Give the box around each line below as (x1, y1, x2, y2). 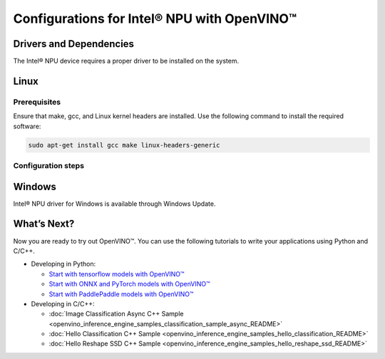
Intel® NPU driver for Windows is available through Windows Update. (13, 199, 216, 208)
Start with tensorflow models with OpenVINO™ (48, 269, 185, 278)
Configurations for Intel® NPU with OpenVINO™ (13, 11, 297, 26)
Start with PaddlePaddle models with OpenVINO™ (48, 289, 194, 298)
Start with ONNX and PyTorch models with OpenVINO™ (48, 280, 210, 288)
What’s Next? (13, 218, 75, 230)
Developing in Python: (31, 260, 96, 269)
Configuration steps (13, 160, 85, 170)
